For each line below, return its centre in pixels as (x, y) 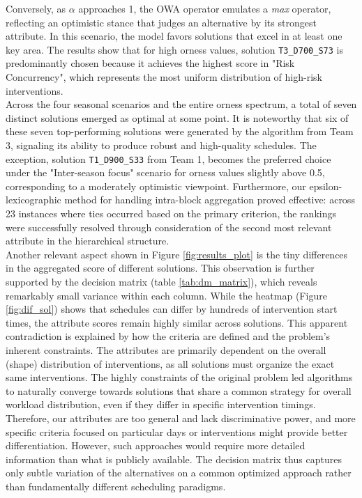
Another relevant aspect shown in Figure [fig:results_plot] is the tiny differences (177, 254)
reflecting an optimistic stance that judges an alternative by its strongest (161, 22)
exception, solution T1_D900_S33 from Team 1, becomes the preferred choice (168, 158)
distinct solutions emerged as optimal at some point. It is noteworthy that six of (177, 117)
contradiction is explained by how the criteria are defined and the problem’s (168, 336)
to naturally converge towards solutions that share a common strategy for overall (179, 390)
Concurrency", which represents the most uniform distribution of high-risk (164, 77)
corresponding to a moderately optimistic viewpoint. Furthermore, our (156, 186)
